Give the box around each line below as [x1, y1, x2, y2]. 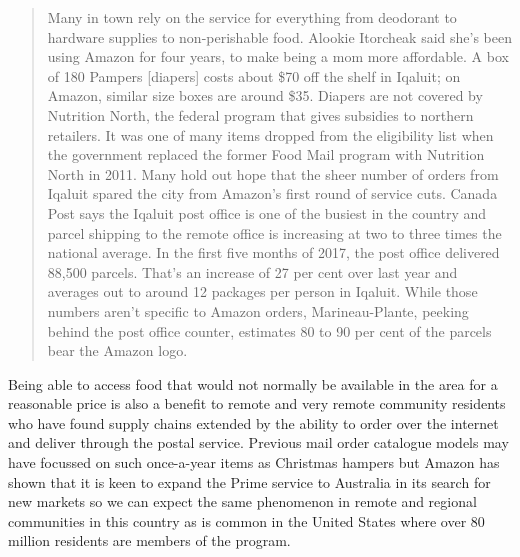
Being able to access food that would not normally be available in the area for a [8, 373, 498, 394]
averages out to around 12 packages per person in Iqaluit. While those [47, 281, 478, 302]
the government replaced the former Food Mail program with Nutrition [47, 144, 485, 165]
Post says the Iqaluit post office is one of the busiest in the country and [47, 202, 487, 223]
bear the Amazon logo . [47, 340, 188, 361]
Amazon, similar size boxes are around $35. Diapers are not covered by [47, 85, 483, 106]
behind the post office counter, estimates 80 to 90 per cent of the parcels [47, 320, 492, 341]
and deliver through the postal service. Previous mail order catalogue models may [8, 432, 509, 453]
